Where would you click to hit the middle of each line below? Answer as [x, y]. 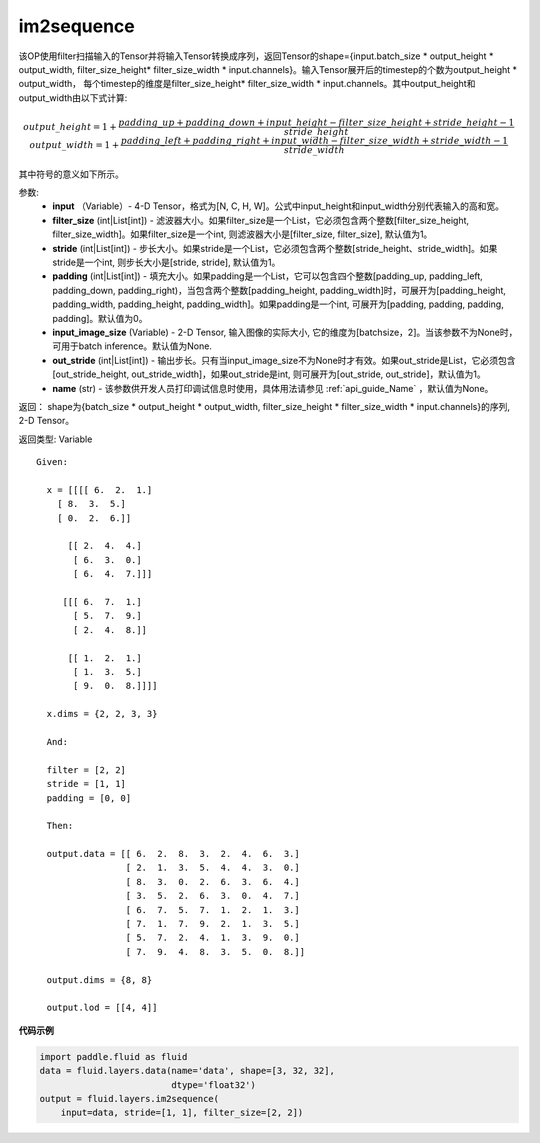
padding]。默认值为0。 [100, 318]
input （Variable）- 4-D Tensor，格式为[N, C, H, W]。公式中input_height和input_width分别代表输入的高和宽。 [278, 206]
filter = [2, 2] [86, 769]
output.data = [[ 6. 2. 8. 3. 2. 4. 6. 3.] [173, 854]
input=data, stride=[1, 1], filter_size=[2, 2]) [182, 1113]
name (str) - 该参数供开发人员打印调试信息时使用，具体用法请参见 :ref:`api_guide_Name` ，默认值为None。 [273, 388]
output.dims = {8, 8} [99, 979]
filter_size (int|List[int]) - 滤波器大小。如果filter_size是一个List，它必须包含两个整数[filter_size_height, [261, 220]
